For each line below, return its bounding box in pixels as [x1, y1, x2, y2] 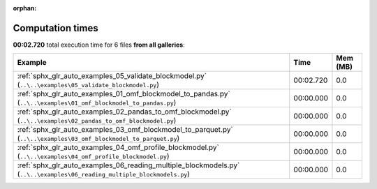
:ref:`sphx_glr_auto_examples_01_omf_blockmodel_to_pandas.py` [17, 89, 230, 99]
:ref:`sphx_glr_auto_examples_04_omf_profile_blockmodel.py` [17, 143, 219, 153]
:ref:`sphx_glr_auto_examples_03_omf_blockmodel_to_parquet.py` [17, 125, 233, 135]
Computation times [13, 22, 98, 34]
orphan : [13, 4, 37, 12]
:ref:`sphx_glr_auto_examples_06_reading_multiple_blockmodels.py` [17, 160, 240, 170]
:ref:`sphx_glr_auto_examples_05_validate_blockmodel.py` [17, 71, 207, 81]
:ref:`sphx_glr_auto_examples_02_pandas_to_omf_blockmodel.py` [17, 107, 232, 116]
